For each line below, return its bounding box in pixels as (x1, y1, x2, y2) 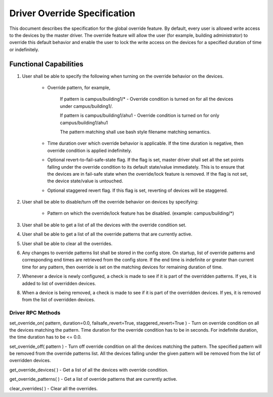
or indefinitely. (9, 46, 39, 53)
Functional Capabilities (9, 60, 83, 68)
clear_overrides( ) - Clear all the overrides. (9, 385, 98, 391)
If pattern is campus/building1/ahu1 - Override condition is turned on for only (60, 112, 219, 118)
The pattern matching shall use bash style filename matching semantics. (60, 129, 211, 135)
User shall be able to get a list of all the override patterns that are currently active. (22, 231, 193, 237)
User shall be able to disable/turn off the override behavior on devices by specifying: (22, 199, 199, 205)
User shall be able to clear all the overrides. (22, 241, 113, 247)
